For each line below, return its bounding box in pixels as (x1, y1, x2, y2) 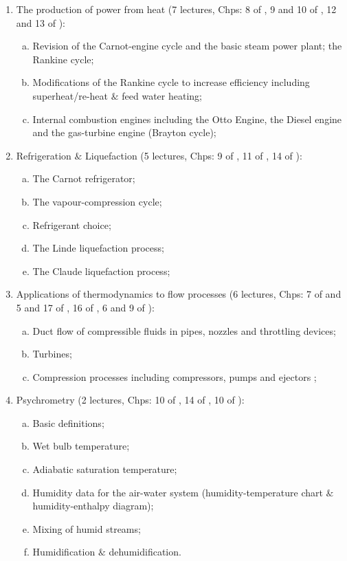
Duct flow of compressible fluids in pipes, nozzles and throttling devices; (32, 323, 336, 338)
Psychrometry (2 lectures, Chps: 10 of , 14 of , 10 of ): (16, 393, 245, 407)
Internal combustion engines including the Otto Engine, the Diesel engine (32, 111, 342, 126)
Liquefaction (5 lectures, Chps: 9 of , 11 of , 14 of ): (85, 148, 302, 162)
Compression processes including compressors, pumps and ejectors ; (32, 369, 317, 384)
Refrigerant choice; (32, 217, 111, 232)
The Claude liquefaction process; (32, 263, 170, 278)
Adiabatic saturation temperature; (32, 462, 177, 476)
